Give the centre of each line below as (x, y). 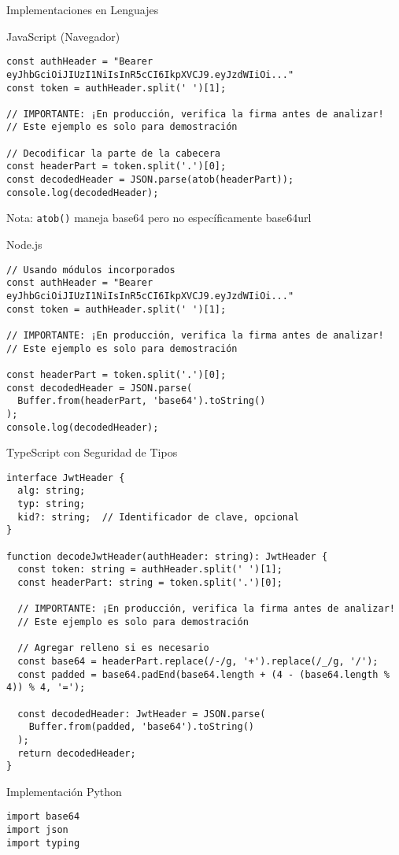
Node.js (24, 244)
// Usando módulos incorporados (91, 270)
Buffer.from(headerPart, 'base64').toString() (142, 401)
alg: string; (52, 491)
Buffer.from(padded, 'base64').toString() (141, 727)
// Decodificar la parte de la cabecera (114, 153)
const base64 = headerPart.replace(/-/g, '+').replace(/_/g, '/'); (198, 661)
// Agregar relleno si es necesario (113, 648)
